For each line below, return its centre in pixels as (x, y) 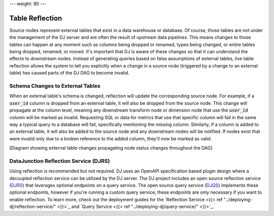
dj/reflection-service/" (33, 207)
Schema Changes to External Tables (55, 86)
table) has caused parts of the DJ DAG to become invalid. (69, 73)
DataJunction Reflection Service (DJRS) (60, 161)
